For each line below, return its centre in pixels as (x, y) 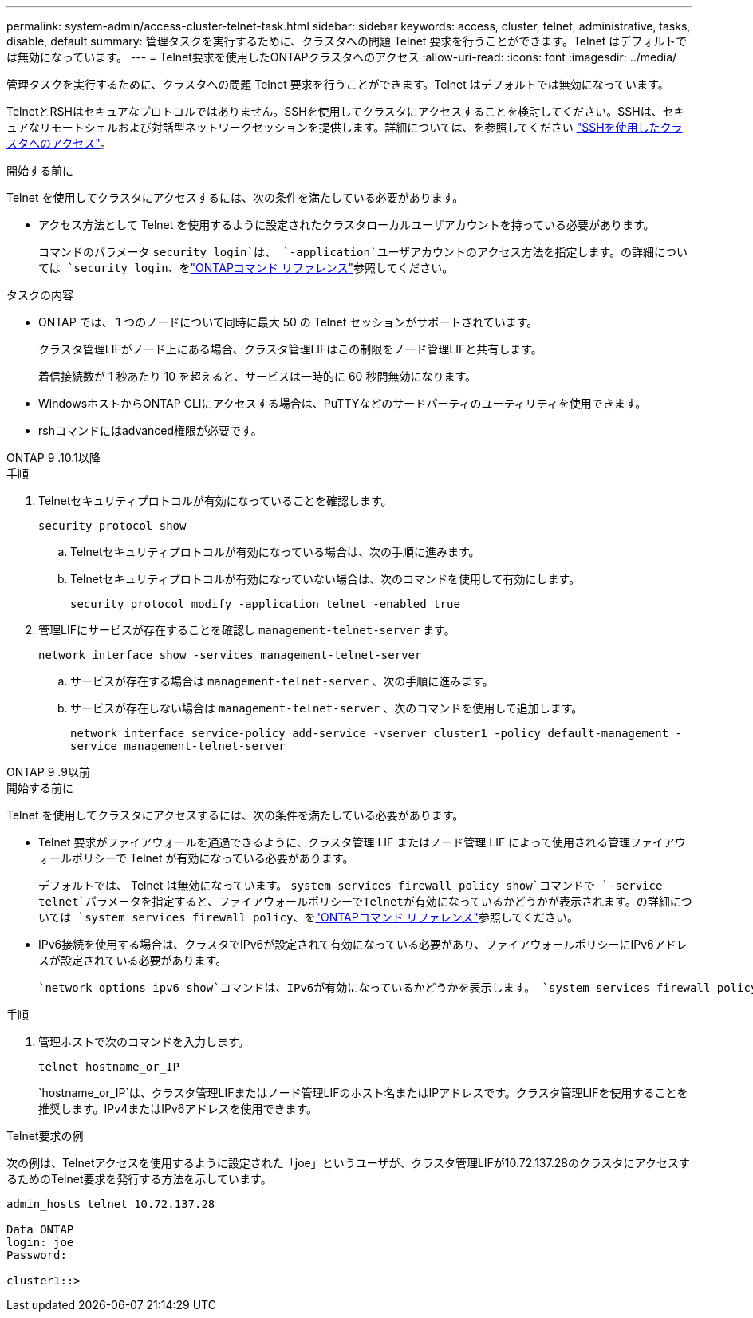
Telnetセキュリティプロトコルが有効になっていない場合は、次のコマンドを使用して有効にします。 (325, 579)
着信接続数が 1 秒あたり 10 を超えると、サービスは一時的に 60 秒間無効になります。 (257, 376)
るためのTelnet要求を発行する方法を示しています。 (139, 1179)
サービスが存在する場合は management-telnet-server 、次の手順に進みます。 (282, 681)
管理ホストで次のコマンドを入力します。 (144, 1042)
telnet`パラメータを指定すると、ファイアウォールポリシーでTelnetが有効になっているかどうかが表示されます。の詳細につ (365, 902)
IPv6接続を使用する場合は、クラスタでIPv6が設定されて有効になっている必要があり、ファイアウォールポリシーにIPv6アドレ (363, 944)
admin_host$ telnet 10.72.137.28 (111, 1204)
